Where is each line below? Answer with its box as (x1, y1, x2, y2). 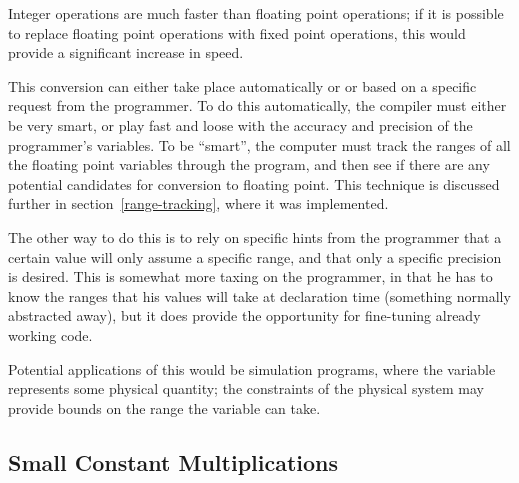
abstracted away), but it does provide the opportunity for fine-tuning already (8, 305, 481, 326)
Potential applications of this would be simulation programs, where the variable (8, 358, 496, 379)
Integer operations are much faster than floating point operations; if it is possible (8, 3, 504, 23)
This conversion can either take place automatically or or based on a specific (8, 75, 477, 96)
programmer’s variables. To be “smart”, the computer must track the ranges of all (8, 134, 511, 155)
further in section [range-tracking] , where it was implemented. (8, 193, 389, 214)
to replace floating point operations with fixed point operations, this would (8, 22, 466, 43)
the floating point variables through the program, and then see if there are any (8, 154, 490, 175)
